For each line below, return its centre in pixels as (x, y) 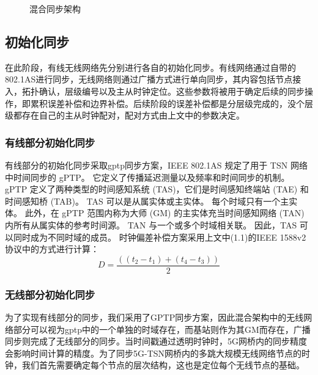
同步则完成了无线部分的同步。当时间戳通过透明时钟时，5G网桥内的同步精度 (156, 341)
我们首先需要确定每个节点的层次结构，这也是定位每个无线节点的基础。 (163, 365)
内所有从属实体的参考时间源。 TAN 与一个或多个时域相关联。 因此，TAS (151, 224)
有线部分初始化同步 (50, 142)
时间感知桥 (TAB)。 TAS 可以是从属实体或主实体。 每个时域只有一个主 (147, 201)
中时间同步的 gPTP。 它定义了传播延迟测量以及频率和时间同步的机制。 (147, 177)
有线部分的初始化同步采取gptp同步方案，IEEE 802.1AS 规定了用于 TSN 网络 (156, 165)
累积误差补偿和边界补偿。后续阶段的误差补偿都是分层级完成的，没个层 (172, 103)
